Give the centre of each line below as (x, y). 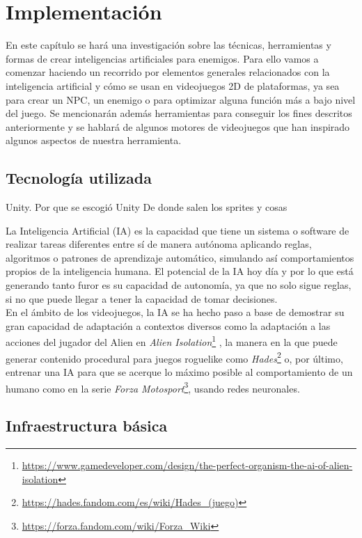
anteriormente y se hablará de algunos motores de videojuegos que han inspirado (178, 126)
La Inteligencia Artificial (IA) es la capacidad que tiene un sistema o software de (178, 230)
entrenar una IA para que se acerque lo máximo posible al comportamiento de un (179, 371)
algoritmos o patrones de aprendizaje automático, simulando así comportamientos (180, 257)
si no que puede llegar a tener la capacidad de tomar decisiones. (142, 298)
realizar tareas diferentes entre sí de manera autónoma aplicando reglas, (159, 244)
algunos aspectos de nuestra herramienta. (94, 140)
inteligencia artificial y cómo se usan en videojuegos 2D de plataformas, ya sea (173, 85)
